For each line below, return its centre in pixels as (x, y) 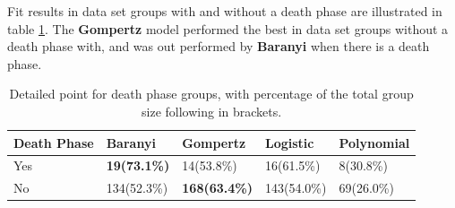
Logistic (290, 142)
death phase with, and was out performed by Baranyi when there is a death (219, 46)
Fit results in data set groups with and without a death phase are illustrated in (225, 11)
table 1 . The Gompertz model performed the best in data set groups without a (228, 28)
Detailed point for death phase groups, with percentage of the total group (211, 94)
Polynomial (374, 142)
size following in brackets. (212, 111)
